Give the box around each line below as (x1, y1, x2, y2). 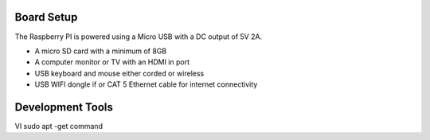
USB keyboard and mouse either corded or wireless (34, 68, 205, 78)
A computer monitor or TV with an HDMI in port (34, 57, 190, 67)
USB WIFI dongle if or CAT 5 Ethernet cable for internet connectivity (34, 80, 258, 89)
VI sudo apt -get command (14, 121, 104, 130)
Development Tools (14, 100, 113, 114)
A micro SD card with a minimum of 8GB (34, 46, 167, 56)
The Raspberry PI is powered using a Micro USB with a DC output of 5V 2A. (14, 32, 263, 41)
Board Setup (14, 10, 78, 24)
